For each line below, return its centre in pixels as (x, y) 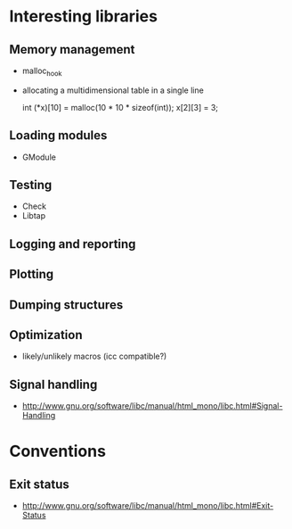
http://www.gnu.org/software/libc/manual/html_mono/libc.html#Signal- (152, 406)
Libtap (34, 216)
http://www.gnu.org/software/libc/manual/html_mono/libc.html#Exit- (148, 506)
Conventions (58, 451)
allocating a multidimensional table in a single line (113, 90)
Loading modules (58, 136)
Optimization (46, 335)
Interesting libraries (84, 17)
